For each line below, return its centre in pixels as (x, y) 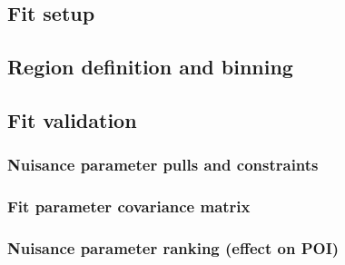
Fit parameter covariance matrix (129, 206)
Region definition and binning (150, 67)
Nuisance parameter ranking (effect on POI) (173, 247)
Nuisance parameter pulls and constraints (163, 165)
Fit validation (72, 119)
